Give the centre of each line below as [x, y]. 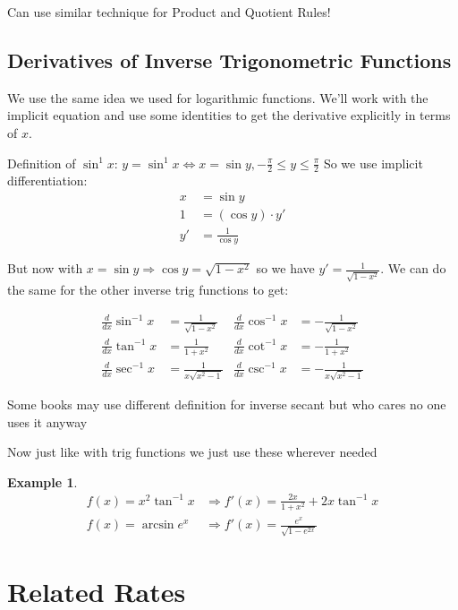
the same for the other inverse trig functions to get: [148, 290]
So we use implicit [373, 163]
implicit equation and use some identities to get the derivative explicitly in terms [229, 115]
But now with [45, 268]
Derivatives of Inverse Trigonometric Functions [229, 60]
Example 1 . [42, 481]
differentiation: [47, 180]
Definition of [42, 163]
